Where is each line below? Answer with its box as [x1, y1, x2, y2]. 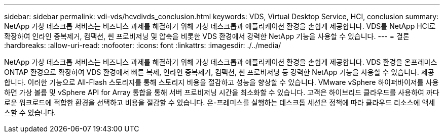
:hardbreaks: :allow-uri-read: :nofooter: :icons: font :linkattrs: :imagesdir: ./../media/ [4, 41, 281, 50]
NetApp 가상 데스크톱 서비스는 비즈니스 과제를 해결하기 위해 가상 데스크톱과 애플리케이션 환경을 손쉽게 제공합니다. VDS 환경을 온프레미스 [4, 58, 437, 66]
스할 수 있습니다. [4, 108, 56, 117]
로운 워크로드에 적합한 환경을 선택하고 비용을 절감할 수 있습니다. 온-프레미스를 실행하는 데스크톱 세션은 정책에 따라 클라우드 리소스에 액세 [4, 98, 435, 107]
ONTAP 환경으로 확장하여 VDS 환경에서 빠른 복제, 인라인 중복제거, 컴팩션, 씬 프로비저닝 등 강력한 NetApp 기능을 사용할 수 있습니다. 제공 [4, 68, 434, 76]
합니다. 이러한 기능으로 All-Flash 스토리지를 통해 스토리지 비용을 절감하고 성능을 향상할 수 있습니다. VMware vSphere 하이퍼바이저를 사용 [4, 78, 439, 86]
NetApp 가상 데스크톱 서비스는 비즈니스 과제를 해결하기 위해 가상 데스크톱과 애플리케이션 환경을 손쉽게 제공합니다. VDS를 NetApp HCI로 [4, 22, 436, 30]
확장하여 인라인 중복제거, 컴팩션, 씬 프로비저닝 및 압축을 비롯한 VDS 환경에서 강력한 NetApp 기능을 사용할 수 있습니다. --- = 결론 [4, 32, 410, 40]
